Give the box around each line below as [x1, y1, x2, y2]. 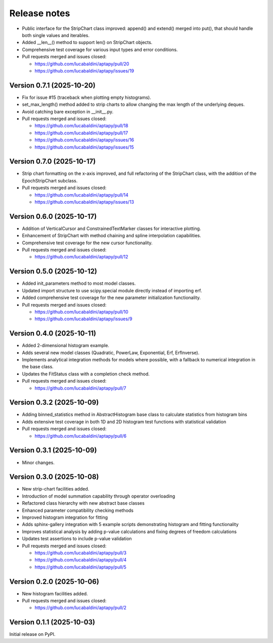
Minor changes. [22, 459, 55, 466]
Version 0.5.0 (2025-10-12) [9, 267, 98, 276]
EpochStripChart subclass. [22, 177, 78, 183]
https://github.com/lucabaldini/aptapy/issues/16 [34, 137, 134, 143]
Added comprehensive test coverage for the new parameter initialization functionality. [22, 294, 201, 301]
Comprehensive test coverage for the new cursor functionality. [22, 240, 153, 246]
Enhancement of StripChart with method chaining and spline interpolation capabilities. [22, 233, 202, 239]
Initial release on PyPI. [9, 631, 56, 637]
